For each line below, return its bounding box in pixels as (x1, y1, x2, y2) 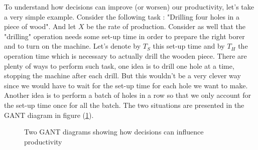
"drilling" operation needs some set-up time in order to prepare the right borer (4, 31, 245, 41)
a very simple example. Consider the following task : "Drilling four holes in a (4, 11, 240, 22)
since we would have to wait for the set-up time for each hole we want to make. (4, 80, 248, 90)
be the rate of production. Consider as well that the (86, 21, 246, 32)
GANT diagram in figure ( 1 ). (4, 109, 94, 120)
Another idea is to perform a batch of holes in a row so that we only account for (4, 90, 251, 100)
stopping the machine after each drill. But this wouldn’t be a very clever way (4, 70, 241, 81)
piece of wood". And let (4, 21, 76, 32)
